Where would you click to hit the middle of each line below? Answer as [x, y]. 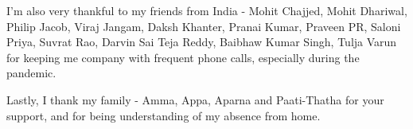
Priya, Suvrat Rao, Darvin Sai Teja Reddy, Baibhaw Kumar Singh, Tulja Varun [202, 42]
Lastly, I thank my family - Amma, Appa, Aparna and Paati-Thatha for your [195, 99]
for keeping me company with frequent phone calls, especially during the [183, 57]
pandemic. [31, 73]
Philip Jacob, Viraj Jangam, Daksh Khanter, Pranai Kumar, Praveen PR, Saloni [204, 26]
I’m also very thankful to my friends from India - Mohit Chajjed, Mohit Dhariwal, [207, 10]
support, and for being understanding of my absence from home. [164, 115]
